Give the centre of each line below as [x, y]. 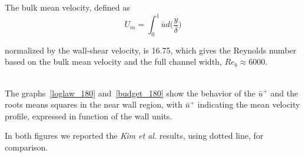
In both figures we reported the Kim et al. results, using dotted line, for [134, 136]
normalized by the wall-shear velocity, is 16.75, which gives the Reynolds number [151, 50]
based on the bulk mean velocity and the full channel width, [113, 61]
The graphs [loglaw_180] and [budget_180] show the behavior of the [130, 93]
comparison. [26, 147]
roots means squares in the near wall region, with [94, 104]
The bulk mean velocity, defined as [67, 7]
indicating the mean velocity [249, 104]
